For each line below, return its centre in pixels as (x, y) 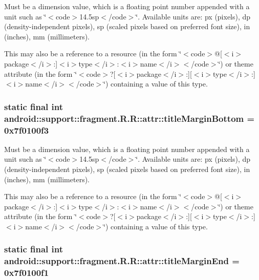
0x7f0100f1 (27, 273)
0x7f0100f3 (27, 130)
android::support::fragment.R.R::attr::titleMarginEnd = (122, 261)
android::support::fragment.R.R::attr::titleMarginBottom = (129, 118)
